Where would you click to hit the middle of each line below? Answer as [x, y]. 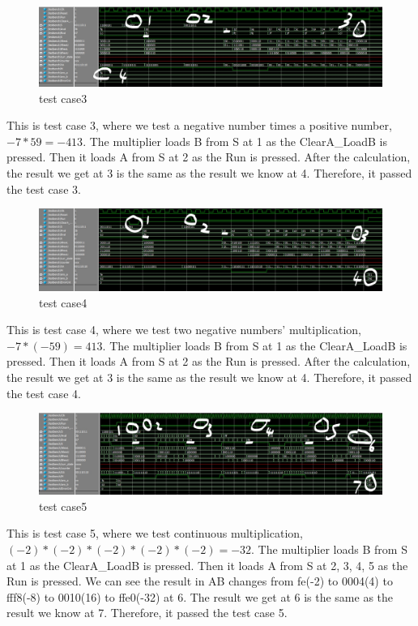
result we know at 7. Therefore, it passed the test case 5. [147, 613]
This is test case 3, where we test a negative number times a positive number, [199, 125]
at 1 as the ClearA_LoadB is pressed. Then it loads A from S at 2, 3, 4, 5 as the [207, 565]
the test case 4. [44, 393]
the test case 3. [44, 189]
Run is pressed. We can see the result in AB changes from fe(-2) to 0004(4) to [200, 581]
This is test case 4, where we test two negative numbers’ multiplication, [184, 330]
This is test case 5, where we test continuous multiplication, [155, 533]
